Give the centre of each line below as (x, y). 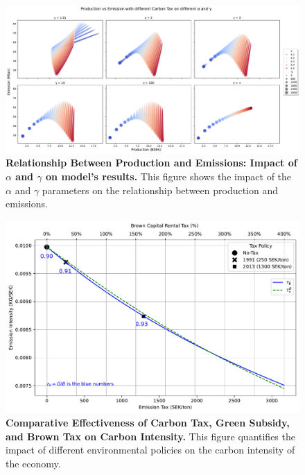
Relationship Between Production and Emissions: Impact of (151, 163)
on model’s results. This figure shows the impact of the (169, 176)
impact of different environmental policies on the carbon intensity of (150, 450)
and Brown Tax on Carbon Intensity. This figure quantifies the (150, 436)
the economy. (33, 463)
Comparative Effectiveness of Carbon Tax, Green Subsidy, (148, 423)
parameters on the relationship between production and (160, 190)
